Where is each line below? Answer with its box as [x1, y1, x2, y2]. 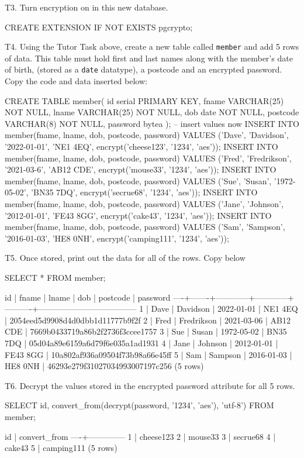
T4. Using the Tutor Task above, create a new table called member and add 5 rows [5, 40, 299, 53]
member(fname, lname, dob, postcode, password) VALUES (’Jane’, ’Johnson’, [5, 198, 284, 210]
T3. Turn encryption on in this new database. [5, 1, 168, 13]
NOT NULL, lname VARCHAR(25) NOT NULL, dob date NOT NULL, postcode [5, 106, 299, 118]
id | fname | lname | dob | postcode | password [5, 291, 171, 303]
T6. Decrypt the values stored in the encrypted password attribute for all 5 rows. [5, 379, 295, 391]
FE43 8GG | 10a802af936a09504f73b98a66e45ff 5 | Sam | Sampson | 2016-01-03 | [5, 348, 292, 360]
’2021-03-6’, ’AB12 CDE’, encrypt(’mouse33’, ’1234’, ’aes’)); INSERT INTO [5, 163, 277, 175]
